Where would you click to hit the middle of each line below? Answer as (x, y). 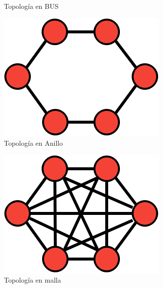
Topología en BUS (31, 6)
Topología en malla (33, 280)
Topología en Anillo (34, 143)
